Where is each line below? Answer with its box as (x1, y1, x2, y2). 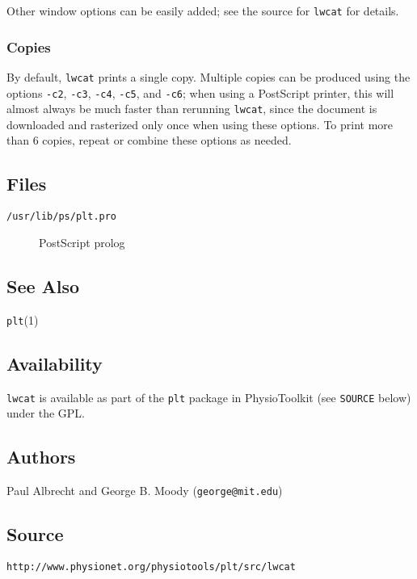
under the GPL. (6, 405, 85, 422)
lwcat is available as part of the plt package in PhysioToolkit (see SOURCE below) (6, 388, 411, 405)
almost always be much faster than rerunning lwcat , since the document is (6, 100, 377, 117)
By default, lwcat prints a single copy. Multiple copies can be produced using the (6, 68, 411, 85)
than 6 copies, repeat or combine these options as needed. (6, 132, 292, 149)
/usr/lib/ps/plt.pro (6, 211, 117, 223)
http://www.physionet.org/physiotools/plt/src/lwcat (6, 560, 296, 573)
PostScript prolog (39, 233, 125, 250)
